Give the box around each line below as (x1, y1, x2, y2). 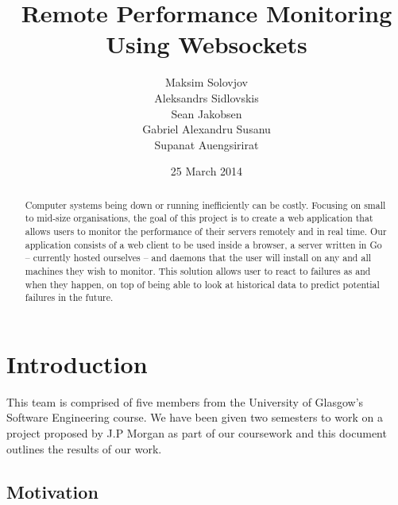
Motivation (6, 479, 99, 503)
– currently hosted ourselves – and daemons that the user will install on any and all (25, 251, 371, 264)
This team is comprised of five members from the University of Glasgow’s (6, 393, 364, 410)
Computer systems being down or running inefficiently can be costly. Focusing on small (25, 198, 386, 211)
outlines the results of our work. (6, 440, 162, 457)
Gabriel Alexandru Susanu (142, 121, 271, 137)
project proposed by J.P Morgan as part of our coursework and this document (6, 425, 387, 441)
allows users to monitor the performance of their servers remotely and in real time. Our (25, 224, 387, 237)
